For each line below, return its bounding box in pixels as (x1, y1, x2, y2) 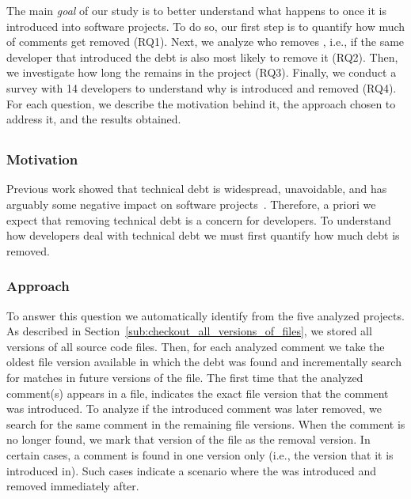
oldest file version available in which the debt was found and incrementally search (6, 353, 401, 370)
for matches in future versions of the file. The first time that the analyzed (6, 369, 363, 385)
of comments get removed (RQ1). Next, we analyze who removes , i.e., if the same (6, 33, 405, 50)
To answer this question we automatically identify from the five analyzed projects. (6, 307, 405, 323)
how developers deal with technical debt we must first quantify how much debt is (6, 227, 400, 244)
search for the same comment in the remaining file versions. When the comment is (6, 415, 405, 432)
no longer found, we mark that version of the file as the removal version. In (6, 431, 371, 448)
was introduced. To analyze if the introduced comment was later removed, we (6, 400, 382, 417)
